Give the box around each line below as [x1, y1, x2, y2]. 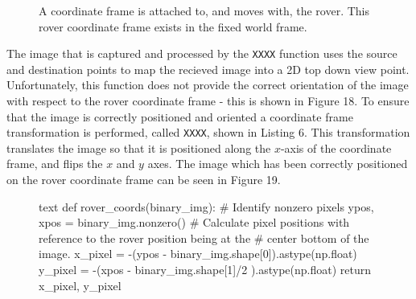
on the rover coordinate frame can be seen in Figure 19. [6, 171, 281, 188]
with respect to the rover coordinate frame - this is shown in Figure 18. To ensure [6, 92, 410, 109]
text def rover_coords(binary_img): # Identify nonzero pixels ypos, [39, 198, 374, 215]
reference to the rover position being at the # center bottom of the [39, 229, 369, 246]
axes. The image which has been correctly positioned [147, 155, 408, 172]
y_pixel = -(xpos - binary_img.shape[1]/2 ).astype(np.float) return [39, 261, 372, 278]
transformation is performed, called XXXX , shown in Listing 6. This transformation [6, 124, 410, 141]
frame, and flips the [6, 155, 103, 172]
